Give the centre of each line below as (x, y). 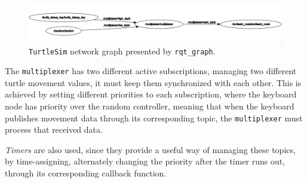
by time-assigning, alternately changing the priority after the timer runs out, (145, 161)
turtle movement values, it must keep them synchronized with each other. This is (153, 82)
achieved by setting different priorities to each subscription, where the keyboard (151, 94)
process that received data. (54, 129)
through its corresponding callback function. (86, 173)
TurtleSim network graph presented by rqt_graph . (122, 51)
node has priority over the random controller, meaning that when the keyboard (150, 106)
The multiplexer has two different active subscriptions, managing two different (151, 71)
